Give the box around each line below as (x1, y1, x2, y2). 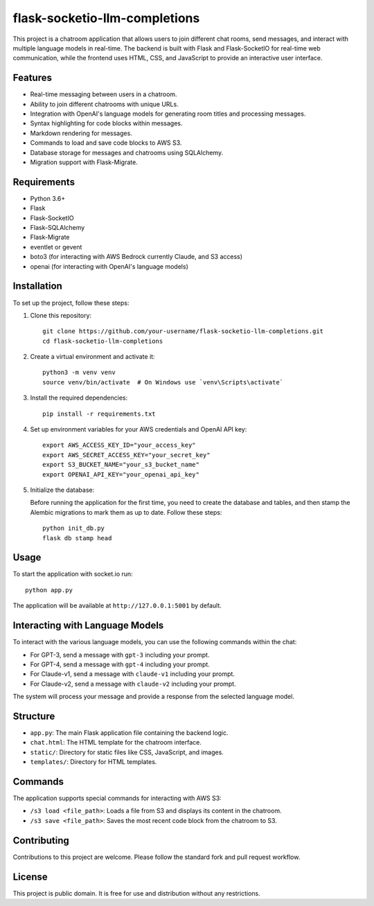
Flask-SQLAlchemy (30, 224, 85, 232)
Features (12, 72, 52, 84)
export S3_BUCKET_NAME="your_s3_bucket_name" (42, 461, 200, 469)
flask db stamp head (42, 534, 112, 542)
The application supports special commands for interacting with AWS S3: (12, 794, 222, 803)
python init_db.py (42, 524, 105, 533)
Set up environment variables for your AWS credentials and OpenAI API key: (30, 425, 247, 434)
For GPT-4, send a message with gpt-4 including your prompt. (30, 660, 211, 668)
